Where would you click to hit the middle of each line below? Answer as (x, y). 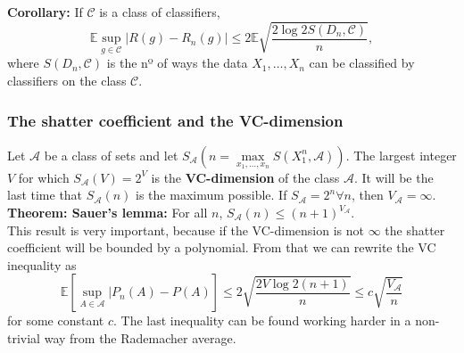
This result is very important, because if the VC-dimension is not (186, 230)
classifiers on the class (67, 81)
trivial (24, 338)
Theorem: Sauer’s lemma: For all (108, 213)
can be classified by (362, 63)
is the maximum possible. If (211, 195)
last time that (45, 195)
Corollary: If (45, 12)
